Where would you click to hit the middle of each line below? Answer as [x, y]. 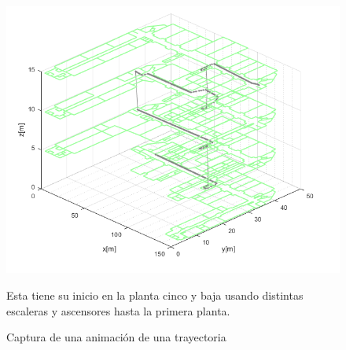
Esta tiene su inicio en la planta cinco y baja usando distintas [155, 295]
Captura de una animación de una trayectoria [116, 337]
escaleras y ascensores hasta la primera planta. [118, 310]
